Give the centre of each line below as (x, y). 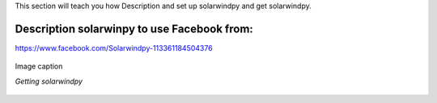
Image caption (39, 66)
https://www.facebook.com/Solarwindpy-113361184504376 (114, 47)
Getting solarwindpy (49, 81)
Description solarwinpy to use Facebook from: (134, 29)
